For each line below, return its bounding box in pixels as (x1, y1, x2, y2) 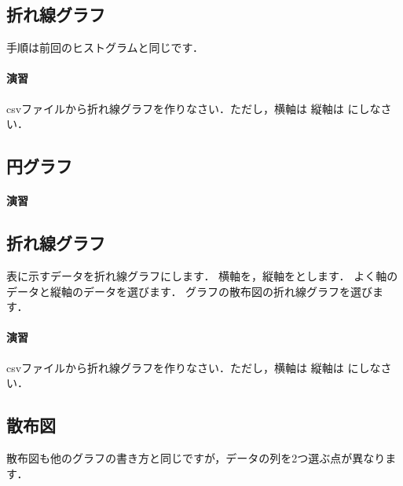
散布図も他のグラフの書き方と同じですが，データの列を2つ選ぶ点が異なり (6, 449, 386, 466)
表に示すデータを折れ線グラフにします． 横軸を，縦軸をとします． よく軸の (6, 267, 398, 283)
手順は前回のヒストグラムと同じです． (6, 39, 204, 56)
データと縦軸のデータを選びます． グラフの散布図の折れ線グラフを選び (6, 283, 373, 299)
